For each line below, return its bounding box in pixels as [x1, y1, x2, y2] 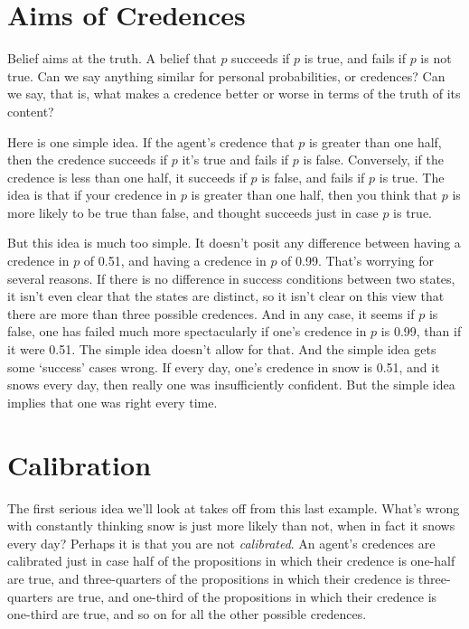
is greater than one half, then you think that [191, 185, 437, 204]
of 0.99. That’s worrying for [281, 251, 435, 270]
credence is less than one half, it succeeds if [7, 167, 247, 186]
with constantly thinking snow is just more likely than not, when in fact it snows [7, 516, 455, 535]
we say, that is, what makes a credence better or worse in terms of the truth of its [7, 84, 461, 103]
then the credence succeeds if [7, 150, 168, 169]
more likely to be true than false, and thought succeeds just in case [7, 202, 379, 221]
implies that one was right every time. [7, 392, 218, 411]
